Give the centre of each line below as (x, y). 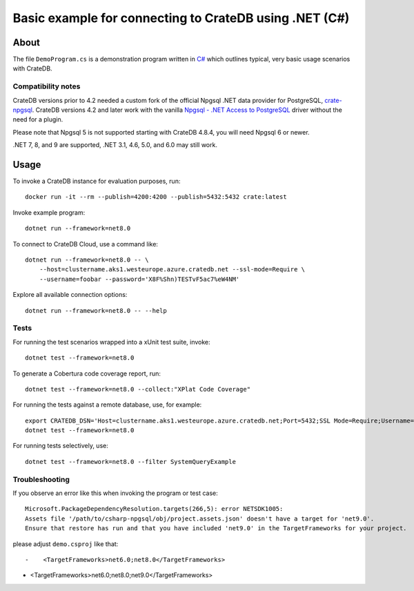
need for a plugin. (38, 119)
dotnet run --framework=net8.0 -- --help (96, 310)
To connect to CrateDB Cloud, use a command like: (86, 244)
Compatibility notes (47, 86)
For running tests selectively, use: (60, 446)
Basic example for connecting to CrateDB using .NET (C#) (181, 18)
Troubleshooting (41, 479)
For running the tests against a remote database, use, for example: (107, 405)
